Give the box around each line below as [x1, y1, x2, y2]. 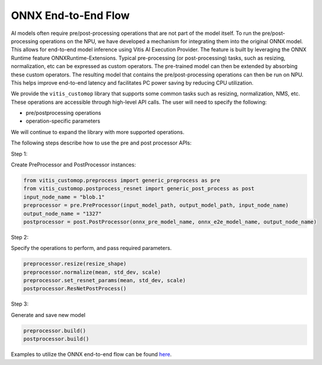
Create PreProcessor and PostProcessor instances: [11, 161, 136, 168]
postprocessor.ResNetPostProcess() [23, 285, 127, 292]
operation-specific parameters [25, 117, 101, 124]
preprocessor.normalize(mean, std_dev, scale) [23, 268, 161, 276]
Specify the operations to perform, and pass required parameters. [11, 245, 172, 252]
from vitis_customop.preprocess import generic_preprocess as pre [23, 177, 220, 184]
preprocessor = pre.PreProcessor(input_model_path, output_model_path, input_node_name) [23, 202, 289, 209]
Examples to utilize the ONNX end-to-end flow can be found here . [11, 351, 172, 358]
